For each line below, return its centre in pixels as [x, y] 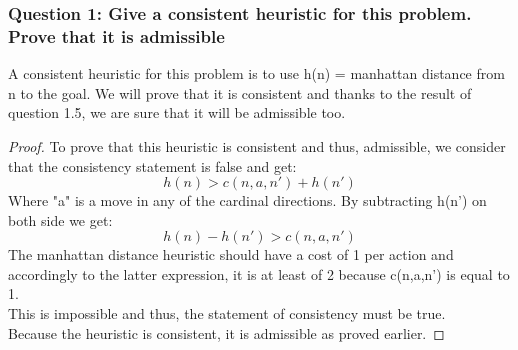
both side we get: [60, 219]
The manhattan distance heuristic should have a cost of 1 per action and [231, 254]
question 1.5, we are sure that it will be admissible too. [177, 112]
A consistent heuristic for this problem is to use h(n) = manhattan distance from [256, 73]
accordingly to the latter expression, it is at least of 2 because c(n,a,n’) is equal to [259, 273]
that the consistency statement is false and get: [152, 165]
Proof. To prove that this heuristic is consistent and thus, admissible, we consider [257, 145]
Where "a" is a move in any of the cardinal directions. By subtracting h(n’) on [247, 200]
